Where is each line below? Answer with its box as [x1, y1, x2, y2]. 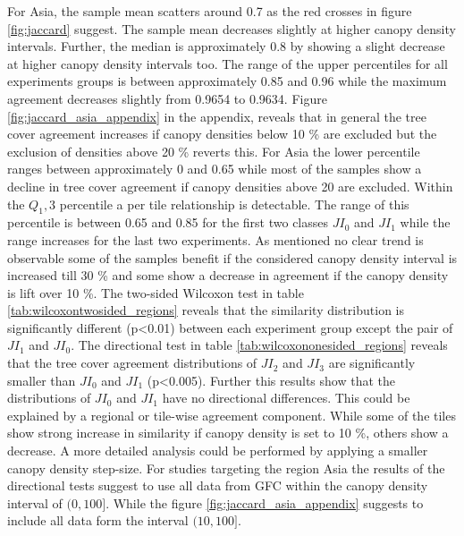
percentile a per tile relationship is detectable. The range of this [59, 194, 409, 213]
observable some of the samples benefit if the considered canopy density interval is [7, 248, 458, 267]
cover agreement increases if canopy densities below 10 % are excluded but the [7, 124, 437, 143]
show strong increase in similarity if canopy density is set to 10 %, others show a [7, 423, 449, 442]
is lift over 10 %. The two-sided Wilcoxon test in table [7, 283, 304, 302]
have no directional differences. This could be [162, 388, 410, 407]
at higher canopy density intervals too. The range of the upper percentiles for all [7, 54, 448, 72]
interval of [7, 493, 63, 512]
